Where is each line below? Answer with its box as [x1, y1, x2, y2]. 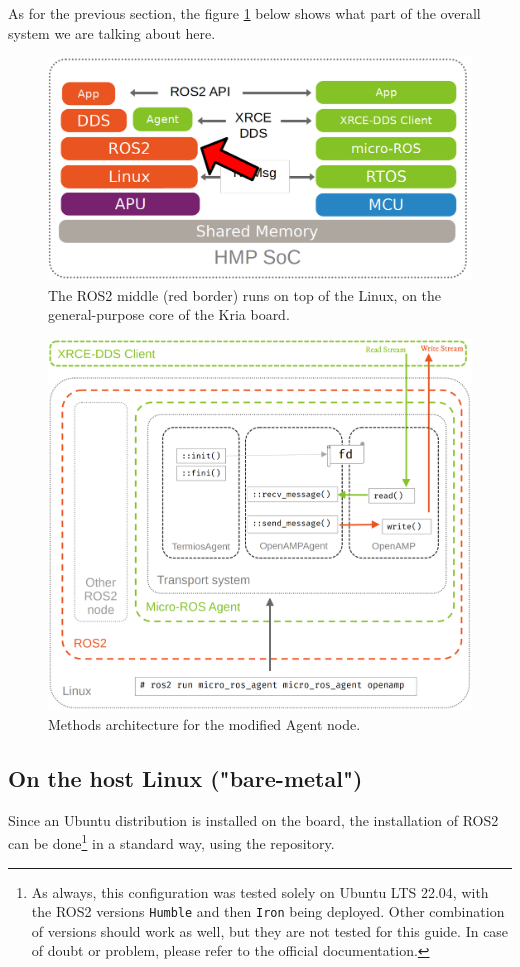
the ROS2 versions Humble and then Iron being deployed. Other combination [31, 901, 505, 922]
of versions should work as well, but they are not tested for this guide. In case [31, 920, 509, 941]
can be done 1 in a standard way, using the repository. [8, 830, 335, 853]
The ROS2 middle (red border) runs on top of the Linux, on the [48, 284, 442, 305]
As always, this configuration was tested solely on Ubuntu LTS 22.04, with [31, 881, 489, 902]
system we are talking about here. [8, 22, 216, 43]
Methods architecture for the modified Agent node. [48, 713, 361, 734]
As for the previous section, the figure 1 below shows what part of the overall [8, 3, 481, 23]
